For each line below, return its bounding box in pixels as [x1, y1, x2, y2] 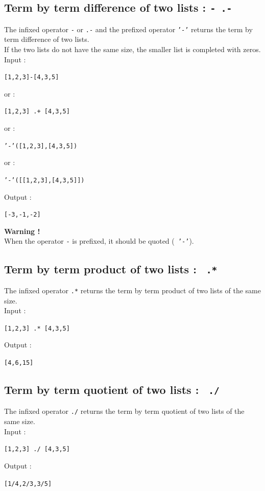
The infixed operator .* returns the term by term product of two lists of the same [4, 285, 261, 295]
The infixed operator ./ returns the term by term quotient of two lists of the [4, 406, 245, 416]
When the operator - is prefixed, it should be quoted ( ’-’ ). [4, 236, 194, 246]
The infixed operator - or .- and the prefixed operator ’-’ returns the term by [4, 24, 253, 34]
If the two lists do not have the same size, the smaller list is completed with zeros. [4, 44, 261, 55]
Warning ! [4, 225, 40, 236]
